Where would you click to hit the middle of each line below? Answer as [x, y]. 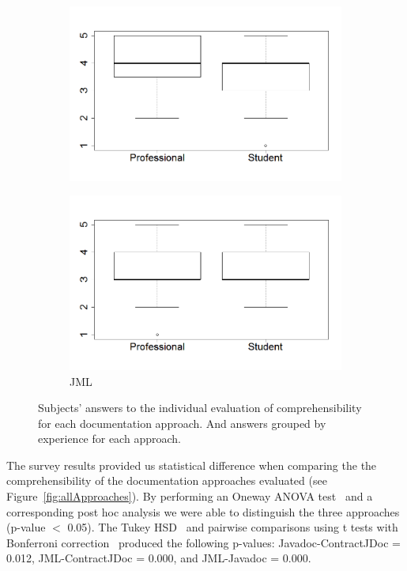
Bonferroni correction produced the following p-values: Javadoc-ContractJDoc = [203, 542]
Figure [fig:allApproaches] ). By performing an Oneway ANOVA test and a [190, 496]
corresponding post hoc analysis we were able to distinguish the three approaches [203, 511]
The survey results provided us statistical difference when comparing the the [192, 465]
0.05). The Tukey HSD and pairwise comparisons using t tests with [233, 527]
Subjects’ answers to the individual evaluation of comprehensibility [200, 408]
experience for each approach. [109, 439]
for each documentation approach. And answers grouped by [182, 423]
